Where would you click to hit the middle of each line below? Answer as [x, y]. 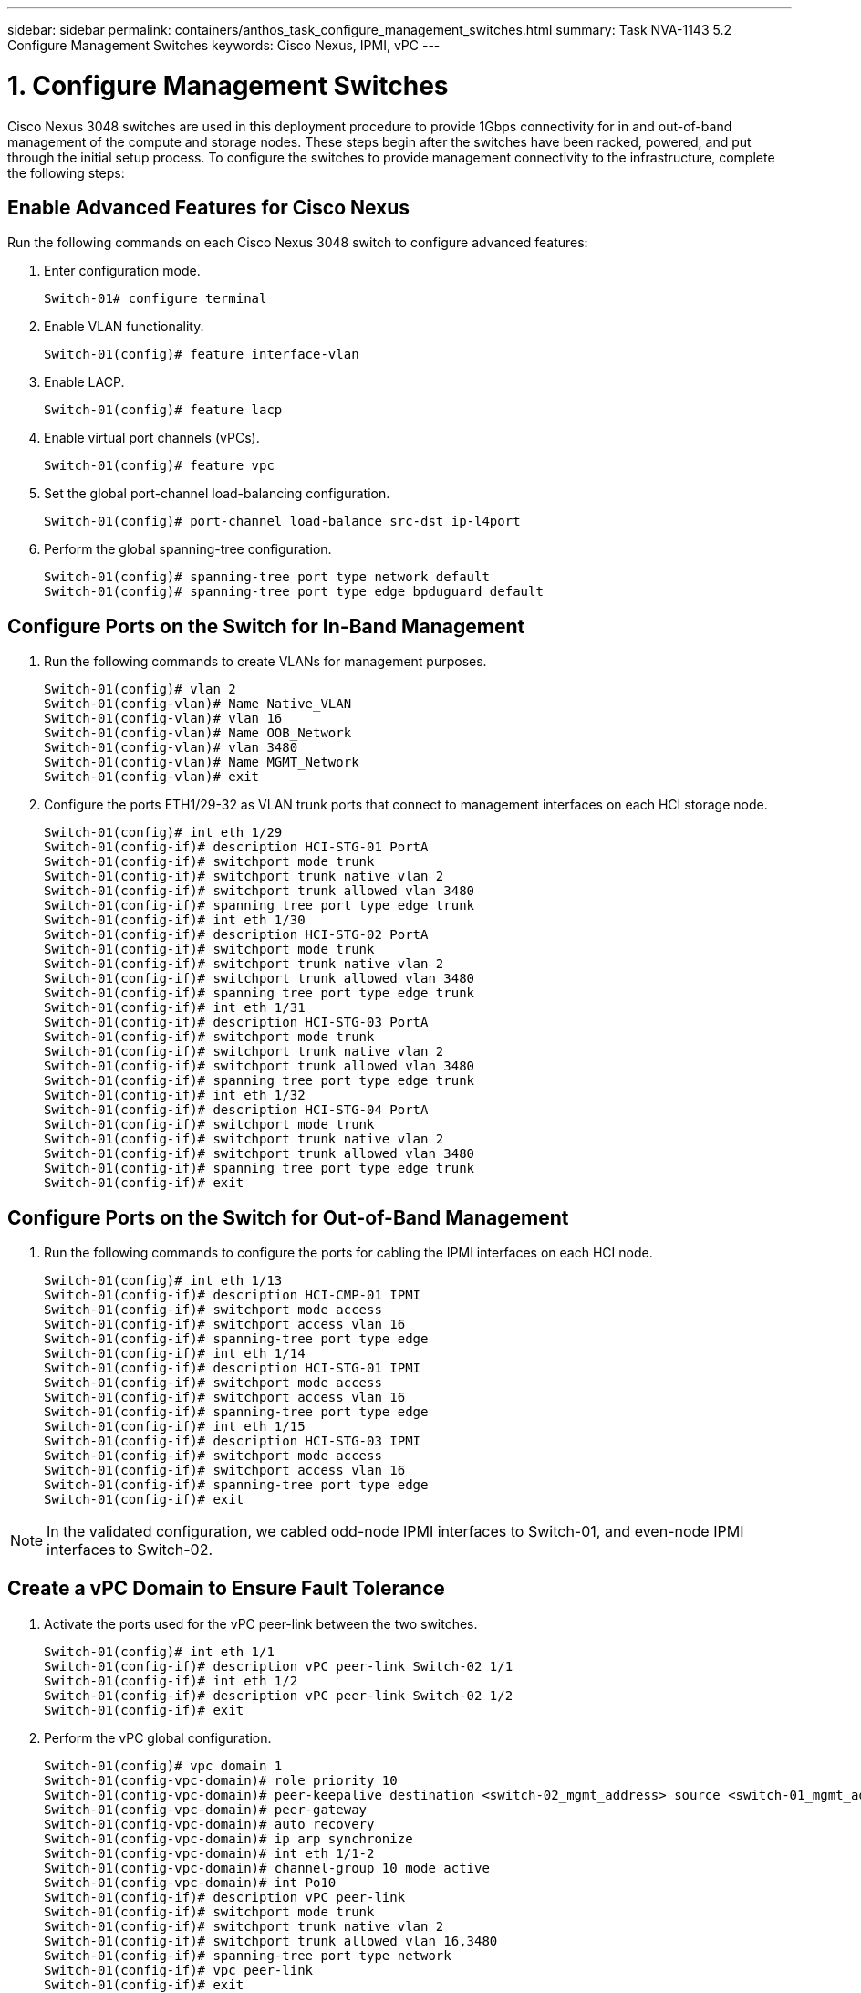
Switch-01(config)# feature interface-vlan [202, 355]
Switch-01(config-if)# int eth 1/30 [175, 920]
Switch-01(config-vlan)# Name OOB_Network [198, 733]
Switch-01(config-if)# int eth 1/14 [175, 1354]
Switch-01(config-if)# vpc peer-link [179, 1970]
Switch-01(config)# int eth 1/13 [163, 1281]
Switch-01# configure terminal [156, 299]
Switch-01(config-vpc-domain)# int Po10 [190, 1882]
